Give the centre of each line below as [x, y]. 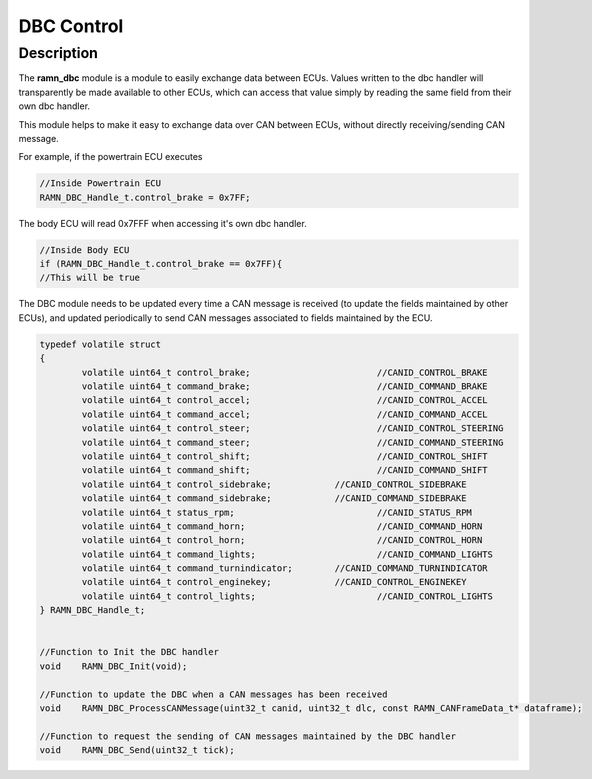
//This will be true [89, 278]
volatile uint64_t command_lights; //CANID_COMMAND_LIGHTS [287, 554]
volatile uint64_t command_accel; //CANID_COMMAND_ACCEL [285, 414]
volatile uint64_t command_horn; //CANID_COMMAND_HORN [282, 526]
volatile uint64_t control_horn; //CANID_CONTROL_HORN [282, 540]
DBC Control [71, 26]
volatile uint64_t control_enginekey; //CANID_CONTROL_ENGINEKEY [274, 582]
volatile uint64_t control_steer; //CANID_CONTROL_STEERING [292, 428]
